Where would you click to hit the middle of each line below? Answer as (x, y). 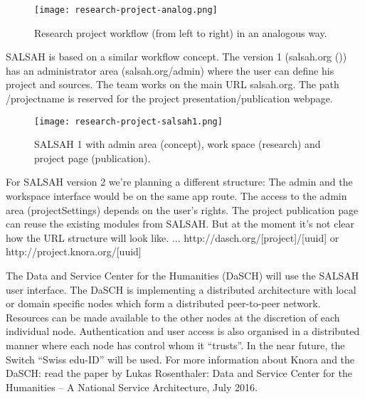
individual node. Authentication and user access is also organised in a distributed (183, 331)
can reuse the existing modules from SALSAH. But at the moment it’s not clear (180, 224)
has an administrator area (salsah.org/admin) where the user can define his (170, 70)
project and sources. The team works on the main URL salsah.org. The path (173, 84)
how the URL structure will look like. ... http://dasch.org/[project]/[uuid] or (173, 237)
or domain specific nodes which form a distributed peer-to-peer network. (163, 303)
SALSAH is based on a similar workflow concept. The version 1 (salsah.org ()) (176, 57)
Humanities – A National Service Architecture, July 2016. (132, 387)
